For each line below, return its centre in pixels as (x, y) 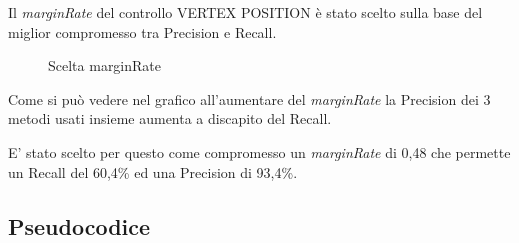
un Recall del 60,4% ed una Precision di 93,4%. (153, 171)
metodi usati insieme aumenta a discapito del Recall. (170, 118)
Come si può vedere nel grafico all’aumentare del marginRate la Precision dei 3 (249, 98)
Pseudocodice (79, 225)
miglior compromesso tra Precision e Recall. (142, 31)
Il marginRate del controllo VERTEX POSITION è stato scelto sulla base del (245, 12)
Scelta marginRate (105, 65)
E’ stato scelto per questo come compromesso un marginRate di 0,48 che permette (259, 151)
